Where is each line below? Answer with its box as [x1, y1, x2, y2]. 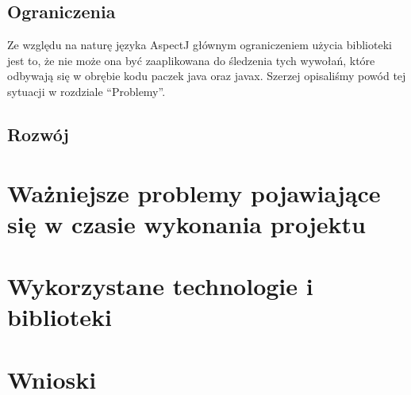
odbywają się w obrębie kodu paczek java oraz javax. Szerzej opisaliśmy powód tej [7, 67, 406, 84]
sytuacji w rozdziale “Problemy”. [7, 82, 166, 99]
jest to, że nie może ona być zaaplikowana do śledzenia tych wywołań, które [7, 52, 375, 68]
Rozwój [7, 121, 69, 146]
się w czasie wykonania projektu [7, 207, 366, 240]
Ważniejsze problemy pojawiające [7, 176, 381, 209]
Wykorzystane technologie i [7, 270, 313, 302]
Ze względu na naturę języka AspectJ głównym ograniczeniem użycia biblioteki [7, 36, 392, 53]
